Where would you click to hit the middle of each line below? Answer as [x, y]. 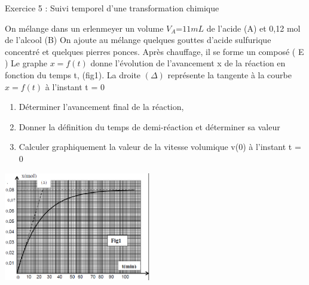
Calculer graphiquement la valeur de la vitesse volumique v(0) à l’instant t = [160, 147]
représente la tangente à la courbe [230, 74]
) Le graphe [26, 63]
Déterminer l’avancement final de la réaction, [101, 107]
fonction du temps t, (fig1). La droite [73, 74]
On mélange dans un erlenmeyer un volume [84, 28]
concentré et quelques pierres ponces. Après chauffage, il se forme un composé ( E [154, 51]
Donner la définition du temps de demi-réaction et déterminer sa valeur [149, 126]
